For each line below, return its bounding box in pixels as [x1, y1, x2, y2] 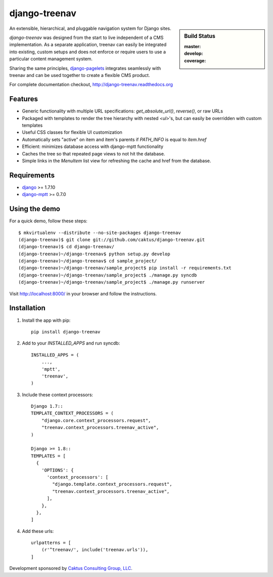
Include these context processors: [22, 392, 94, 398]
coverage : [184, 57, 206, 63]
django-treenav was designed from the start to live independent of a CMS [9, 34, 164, 41]
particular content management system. [9, 56, 93, 62]
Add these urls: [22, 528, 54, 534]
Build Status [184, 32, 216, 40]
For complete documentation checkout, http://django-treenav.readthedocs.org [9, 82, 173, 88]
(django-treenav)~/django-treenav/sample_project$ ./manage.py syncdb [18, 272, 197, 278]
